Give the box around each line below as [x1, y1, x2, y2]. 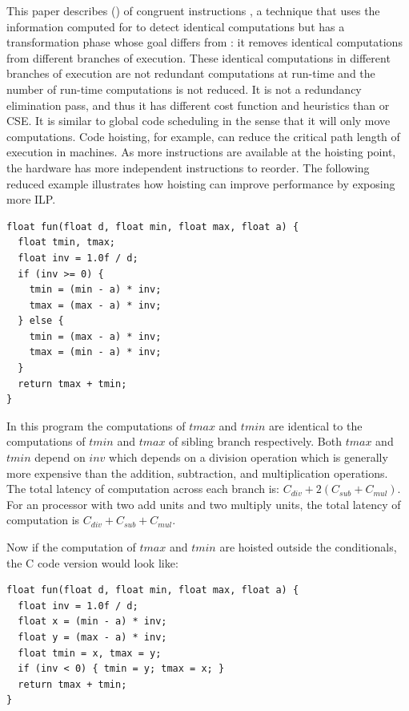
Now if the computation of [6, 539, 136, 555]
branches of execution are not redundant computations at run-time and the [6, 65, 375, 82]
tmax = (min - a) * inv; [29, 346, 162, 358]
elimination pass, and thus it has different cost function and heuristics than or [6, 96, 390, 113]
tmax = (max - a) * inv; [29, 299, 162, 311]
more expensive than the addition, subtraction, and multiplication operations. [6, 464, 388, 481]
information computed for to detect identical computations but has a [6, 18, 345, 34]
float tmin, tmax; [18, 236, 116, 248]
